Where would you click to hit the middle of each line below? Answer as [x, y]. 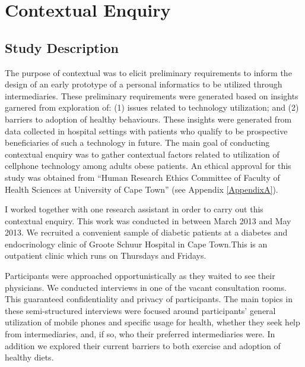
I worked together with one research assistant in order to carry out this [134, 209]
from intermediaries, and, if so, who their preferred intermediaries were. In [140, 334]
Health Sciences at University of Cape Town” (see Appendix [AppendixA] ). [142, 189]
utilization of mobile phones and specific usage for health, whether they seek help [152, 322]
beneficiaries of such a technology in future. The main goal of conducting [137, 142]
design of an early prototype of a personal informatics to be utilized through [144, 84]
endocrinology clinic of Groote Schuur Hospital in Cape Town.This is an [136, 244]
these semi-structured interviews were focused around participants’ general [140, 310]
